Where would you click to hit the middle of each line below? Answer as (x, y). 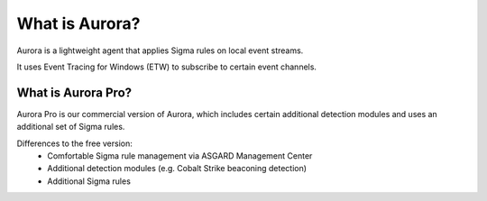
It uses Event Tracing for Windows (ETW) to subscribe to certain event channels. (167, 67)
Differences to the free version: (74, 143)
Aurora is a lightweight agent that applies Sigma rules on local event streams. (160, 50)
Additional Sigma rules (89, 181)
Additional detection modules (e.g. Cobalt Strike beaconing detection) (177, 169)
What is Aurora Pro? (74, 92)
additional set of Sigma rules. (71, 127)
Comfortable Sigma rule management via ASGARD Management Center (180, 156)
